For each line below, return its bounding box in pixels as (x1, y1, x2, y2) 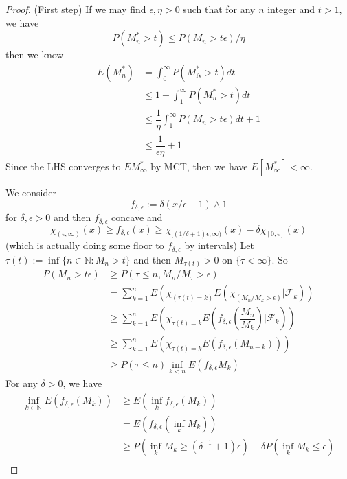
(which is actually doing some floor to (5, 238, 164, 253)
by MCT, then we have (150, 159, 248, 174)
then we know (5, 47, 64, 62)
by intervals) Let (184, 238, 254, 253)
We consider (5, 185, 57, 200)
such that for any (183, 2, 256, 16)
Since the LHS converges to (5, 159, 121, 174)
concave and (111, 210, 163, 224)
